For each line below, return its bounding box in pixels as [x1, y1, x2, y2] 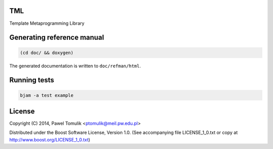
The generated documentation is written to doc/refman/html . [9, 63, 141, 69]
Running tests [9, 76, 55, 84]
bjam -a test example [20, 92, 74, 98]
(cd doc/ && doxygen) [20, 49, 74, 56]
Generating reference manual [9, 33, 104, 42]
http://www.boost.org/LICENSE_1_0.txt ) [9, 136, 90, 142]
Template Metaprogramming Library [9, 20, 84, 26]
